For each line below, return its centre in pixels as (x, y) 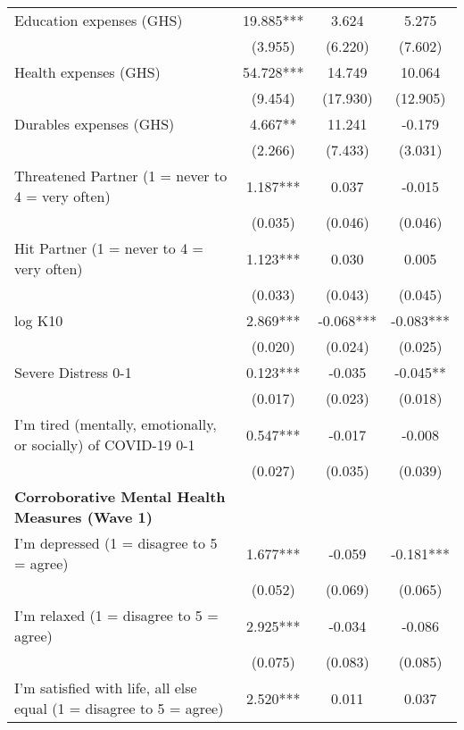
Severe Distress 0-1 (73, 372)
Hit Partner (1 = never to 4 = (109, 248)
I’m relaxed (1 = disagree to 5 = (116, 615)
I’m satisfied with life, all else (106, 688)
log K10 (39, 320)
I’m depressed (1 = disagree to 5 (116, 543)
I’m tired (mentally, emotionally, (116, 424)
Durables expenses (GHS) (95, 124)
